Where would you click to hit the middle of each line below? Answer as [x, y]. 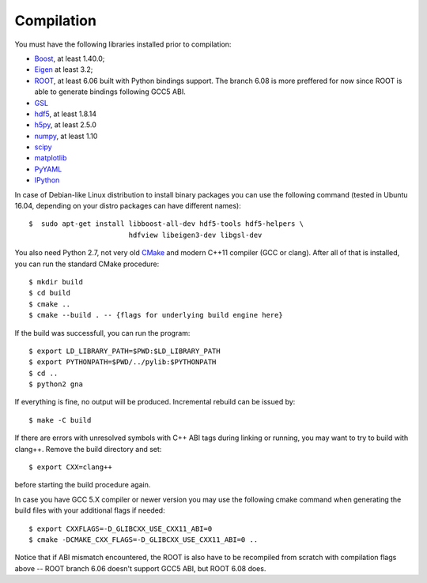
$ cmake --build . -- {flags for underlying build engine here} [156, 315]
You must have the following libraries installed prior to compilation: [123, 44]
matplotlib [51, 158]
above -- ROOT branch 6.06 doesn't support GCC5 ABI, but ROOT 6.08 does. [140, 568]
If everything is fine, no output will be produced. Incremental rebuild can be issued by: [155, 402]
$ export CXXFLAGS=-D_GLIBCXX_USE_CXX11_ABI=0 [121, 528]
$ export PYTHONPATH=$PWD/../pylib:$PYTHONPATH [123, 362]
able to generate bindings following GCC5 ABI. [110, 92]
